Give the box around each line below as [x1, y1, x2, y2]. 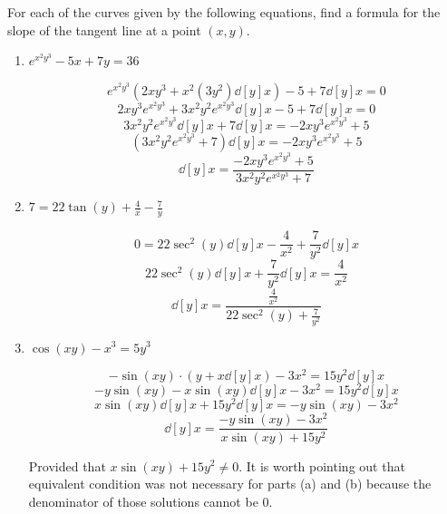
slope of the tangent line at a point [7, 20, 201, 39]
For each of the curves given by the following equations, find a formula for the [7, 3, 441, 21]
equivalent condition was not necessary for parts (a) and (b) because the [28, 474, 432, 493]
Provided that [28, 456, 106, 475]
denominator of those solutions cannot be [28, 491, 258, 510]
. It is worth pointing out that [238, 456, 405, 475]
